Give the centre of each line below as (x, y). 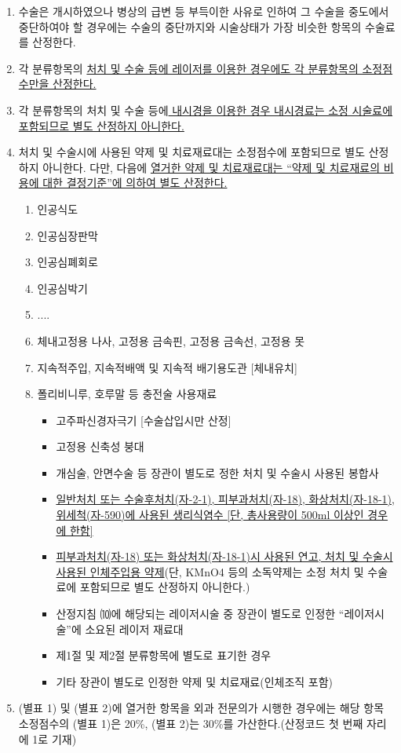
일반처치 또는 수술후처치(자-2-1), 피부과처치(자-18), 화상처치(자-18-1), (225, 499)
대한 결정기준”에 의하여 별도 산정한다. (135, 183)
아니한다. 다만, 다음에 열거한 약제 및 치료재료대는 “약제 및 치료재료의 (211, 167)
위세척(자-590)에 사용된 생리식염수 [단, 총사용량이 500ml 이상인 (210, 515)
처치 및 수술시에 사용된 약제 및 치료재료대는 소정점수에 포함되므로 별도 (192, 152)
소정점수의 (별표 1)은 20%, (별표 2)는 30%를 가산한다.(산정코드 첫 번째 (191, 723)
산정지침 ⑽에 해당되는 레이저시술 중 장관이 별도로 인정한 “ (200, 614)
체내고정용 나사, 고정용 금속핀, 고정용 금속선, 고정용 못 (171, 340)
